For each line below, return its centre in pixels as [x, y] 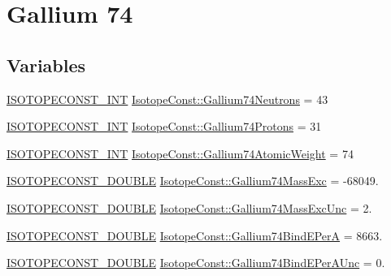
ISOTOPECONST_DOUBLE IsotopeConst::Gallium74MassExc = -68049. [193, 181]
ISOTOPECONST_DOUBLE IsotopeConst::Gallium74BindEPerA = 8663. [195, 235]
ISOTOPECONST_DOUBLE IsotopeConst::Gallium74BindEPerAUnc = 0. [196, 263]
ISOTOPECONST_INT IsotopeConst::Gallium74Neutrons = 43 [167, 99]
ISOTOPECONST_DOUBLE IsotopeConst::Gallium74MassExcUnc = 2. [189, 207]
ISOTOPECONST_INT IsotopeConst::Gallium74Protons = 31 [164, 126]
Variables [46, 65]
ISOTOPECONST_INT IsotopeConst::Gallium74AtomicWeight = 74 [180, 153]
